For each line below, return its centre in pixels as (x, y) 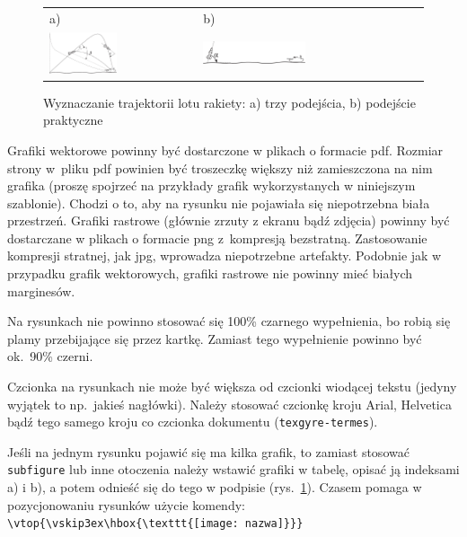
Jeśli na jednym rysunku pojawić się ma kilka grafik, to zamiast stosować (208, 451)
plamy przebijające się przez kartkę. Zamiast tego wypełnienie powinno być (215, 338)
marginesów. (41, 291)
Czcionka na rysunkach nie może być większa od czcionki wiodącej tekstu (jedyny (232, 387)
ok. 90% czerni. (50, 356)
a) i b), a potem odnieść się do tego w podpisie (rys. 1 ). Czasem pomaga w (215, 487)
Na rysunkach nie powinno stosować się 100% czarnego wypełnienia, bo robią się (229, 321)
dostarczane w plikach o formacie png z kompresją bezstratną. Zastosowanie (217, 238)
